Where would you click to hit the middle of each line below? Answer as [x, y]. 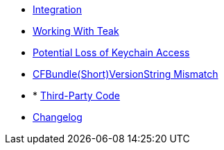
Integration [57, 9]
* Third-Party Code [77, 95]
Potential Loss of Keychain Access [111, 52]
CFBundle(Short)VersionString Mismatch [126, 74]
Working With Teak [76, 31]
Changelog [58, 117]
